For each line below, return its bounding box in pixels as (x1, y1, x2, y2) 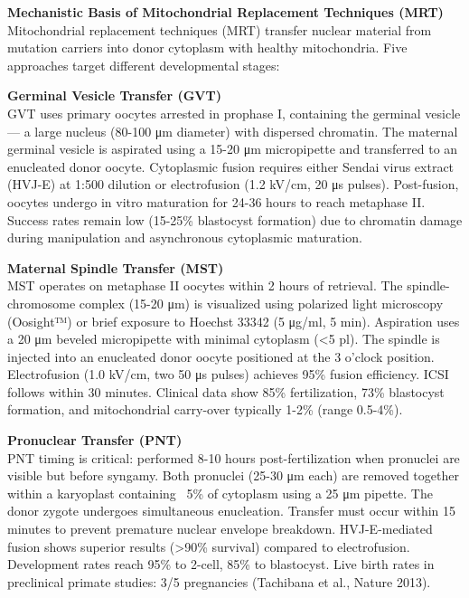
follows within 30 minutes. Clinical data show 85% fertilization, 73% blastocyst (7, 382, 445, 401)
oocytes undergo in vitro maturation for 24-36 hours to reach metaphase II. (7, 192, 426, 211)
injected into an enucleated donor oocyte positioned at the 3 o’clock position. (7, 346, 435, 365)
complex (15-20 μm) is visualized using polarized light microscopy (79, 293, 444, 312)
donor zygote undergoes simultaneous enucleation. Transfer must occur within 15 (7, 501, 456, 520)
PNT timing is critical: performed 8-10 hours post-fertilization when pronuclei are (7, 448, 460, 467)
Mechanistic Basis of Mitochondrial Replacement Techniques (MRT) (7, 3, 444, 21)
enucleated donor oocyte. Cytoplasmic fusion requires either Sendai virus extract (7, 157, 455, 176)
